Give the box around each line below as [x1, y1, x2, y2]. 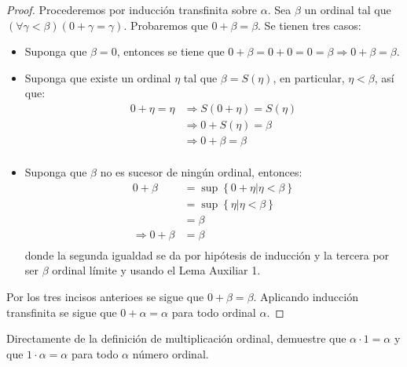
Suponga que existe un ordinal [24, 69, 171, 85]
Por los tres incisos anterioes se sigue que [6, 289, 204, 305]
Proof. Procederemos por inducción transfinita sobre [6, 2, 258, 17]
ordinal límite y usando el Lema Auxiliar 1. [52, 262, 261, 278]
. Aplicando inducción [253, 289, 358, 305]
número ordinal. [132, 345, 209, 362]
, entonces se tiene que [116, 43, 225, 60]
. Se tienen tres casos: [258, 16, 361, 33]
